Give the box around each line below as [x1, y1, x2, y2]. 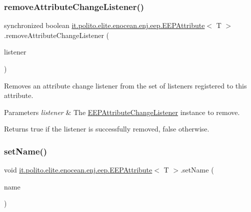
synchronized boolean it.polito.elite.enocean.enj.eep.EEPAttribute [4, 20, 205, 30]
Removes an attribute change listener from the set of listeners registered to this [4, 80, 247, 90]
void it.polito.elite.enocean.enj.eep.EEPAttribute [4, 164, 152, 175]
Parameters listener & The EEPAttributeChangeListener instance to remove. [4, 106, 240, 117]
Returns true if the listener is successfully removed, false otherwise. [4, 123, 209, 134]
